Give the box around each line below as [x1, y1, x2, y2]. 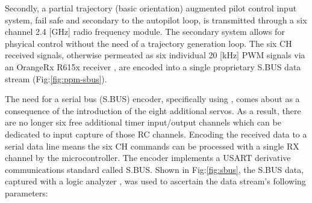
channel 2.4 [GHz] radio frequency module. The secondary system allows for [5, 25, 285, 38]
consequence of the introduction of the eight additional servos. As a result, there [5, 104, 301, 117]
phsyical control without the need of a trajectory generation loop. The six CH [5, 37, 292, 49]
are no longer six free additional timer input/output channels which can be [5, 116, 281, 129]
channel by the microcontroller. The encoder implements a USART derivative [5, 151, 291, 164]
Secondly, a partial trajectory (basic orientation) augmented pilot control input [5, 2, 297, 14]
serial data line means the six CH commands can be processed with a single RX [5, 139, 299, 152]
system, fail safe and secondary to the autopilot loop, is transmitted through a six [5, 13, 307, 26]
